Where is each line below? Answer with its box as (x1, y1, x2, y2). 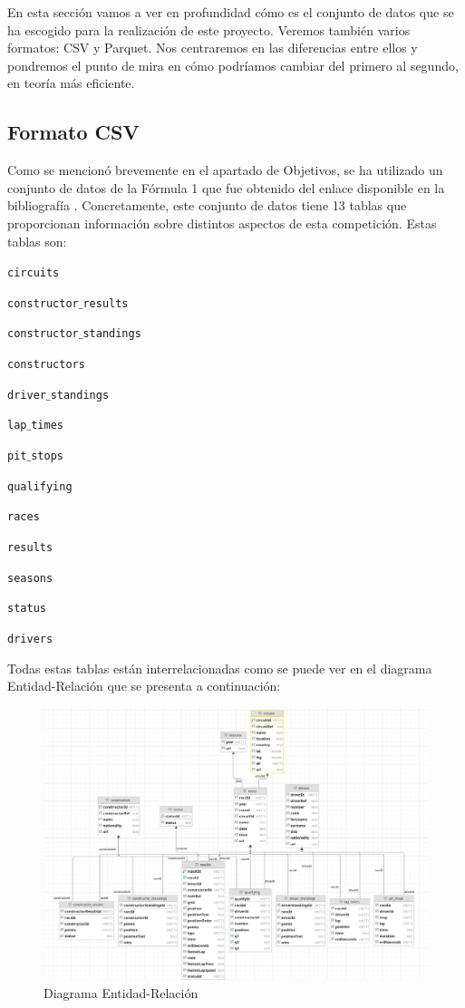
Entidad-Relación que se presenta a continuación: (7, 676, 281, 695)
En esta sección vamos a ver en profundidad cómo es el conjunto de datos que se (7, 3, 454, 21)
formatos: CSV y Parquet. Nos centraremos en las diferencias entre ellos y (7, 38, 418, 57)
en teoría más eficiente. (7, 73, 135, 92)
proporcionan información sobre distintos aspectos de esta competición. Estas (7, 213, 437, 232)
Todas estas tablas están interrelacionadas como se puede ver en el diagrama (7, 658, 432, 677)
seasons (7, 571, 53, 585)
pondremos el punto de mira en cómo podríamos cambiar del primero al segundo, (7, 55, 459, 74)
